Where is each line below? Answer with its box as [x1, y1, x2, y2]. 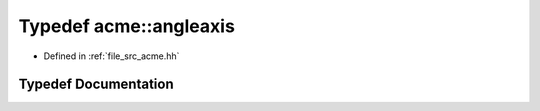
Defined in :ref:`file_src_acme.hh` [43, 50, 180, 62]
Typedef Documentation [18, 76, 174, 93]
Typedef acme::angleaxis [18, 15, 235, 37]
